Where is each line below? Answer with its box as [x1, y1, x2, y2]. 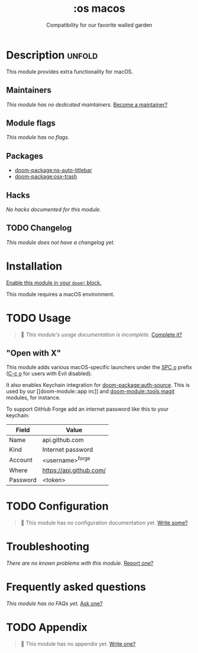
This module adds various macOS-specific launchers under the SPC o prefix [6, 364, 192, 371]
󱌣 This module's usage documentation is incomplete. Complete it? [20, 331, 182, 338]
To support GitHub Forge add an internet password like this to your [6, 405, 169, 413]
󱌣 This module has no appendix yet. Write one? [20, 640, 136, 647]
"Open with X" [6, 348, 61, 358]
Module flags [6, 118, 56, 128]
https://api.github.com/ [42, 466, 106, 474]
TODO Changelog [6, 223, 72, 233]
